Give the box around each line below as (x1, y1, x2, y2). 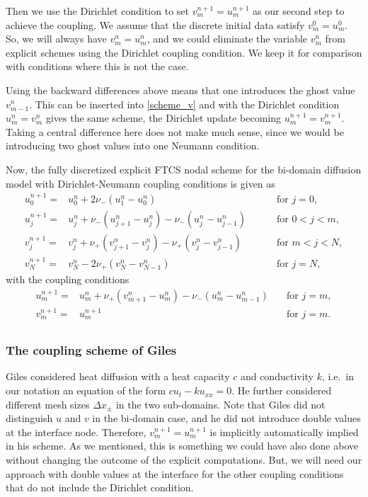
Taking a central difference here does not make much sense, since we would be (6, 124, 344, 139)
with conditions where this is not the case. (6, 59, 189, 74)
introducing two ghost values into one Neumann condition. (6, 138, 260, 153)
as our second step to (253, 4, 345, 18)
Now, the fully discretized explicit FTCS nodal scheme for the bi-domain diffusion (6, 161, 362, 176)
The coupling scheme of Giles (6, 341, 177, 359)
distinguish (6, 411, 53, 425)
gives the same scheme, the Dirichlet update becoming (45, 110, 282, 125)
